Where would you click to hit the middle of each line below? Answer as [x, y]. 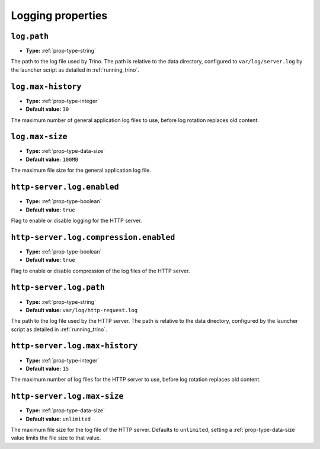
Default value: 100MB [52, 159]
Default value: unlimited [58, 419]
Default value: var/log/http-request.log [82, 310]
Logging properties [59, 15]
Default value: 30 [47, 109]
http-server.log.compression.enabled [93, 237]
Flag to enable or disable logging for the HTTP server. [76, 220]
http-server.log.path [58, 288]
